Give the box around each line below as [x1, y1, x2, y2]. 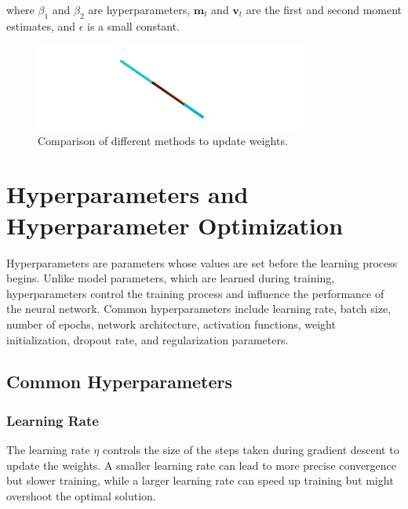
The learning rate [6, 442, 90, 458]
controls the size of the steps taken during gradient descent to [102, 442, 399, 458]
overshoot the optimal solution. [6, 487, 156, 504]
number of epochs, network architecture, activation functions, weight [6, 315, 336, 332]
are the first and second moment [246, 2, 403, 17]
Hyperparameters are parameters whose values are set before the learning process [6, 254, 398, 271]
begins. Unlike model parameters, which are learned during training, [6, 270, 335, 286]
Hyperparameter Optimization [6, 209, 344, 241]
